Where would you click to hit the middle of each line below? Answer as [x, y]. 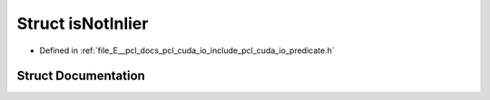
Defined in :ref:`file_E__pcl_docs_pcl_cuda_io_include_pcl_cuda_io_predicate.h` [187, 50]
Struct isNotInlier [83, 23]
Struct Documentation [81, 76]
